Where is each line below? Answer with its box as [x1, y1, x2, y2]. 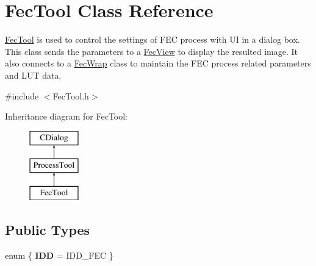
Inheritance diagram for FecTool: [5, 110, 127, 123]
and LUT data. [5, 68, 62, 81]
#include [5, 89, 39, 102]
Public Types [5, 220, 90, 239]
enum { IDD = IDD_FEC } [5, 248, 113, 261]
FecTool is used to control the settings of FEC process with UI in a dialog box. [5, 33, 300, 46]
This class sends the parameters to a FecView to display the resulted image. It [5, 45, 298, 57]
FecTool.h [52, 89, 89, 102]
